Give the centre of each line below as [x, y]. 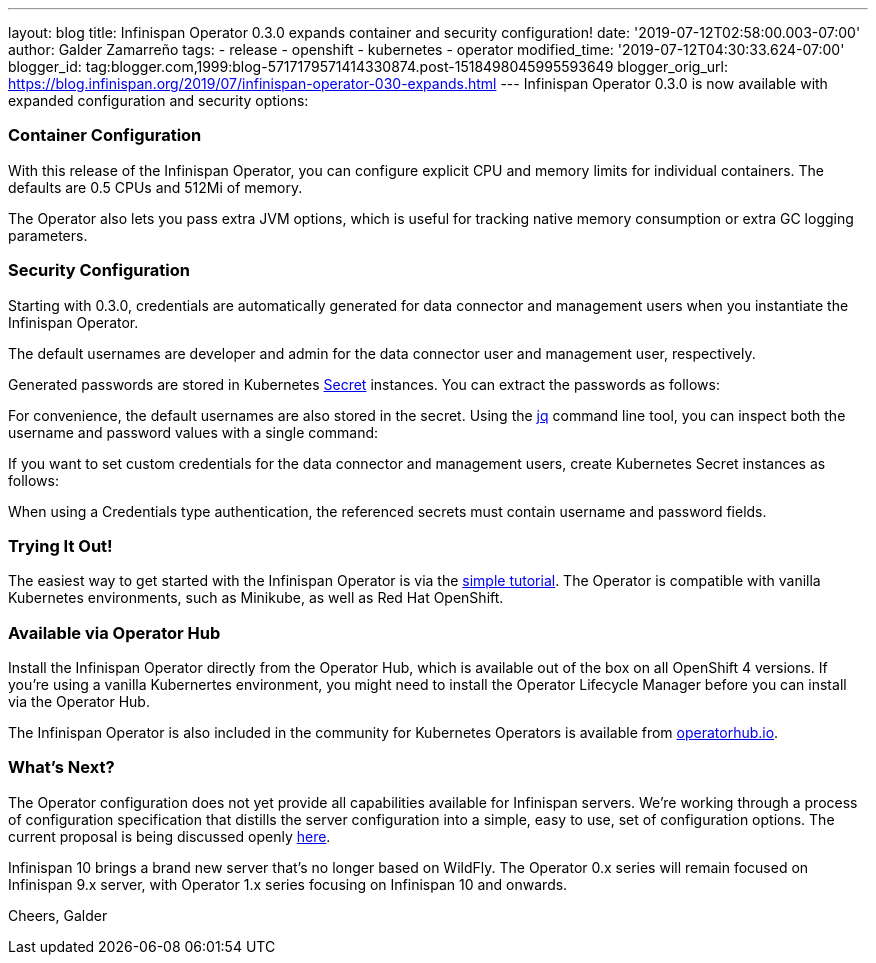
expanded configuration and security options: [158, 100]
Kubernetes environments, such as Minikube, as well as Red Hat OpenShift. [256, 598]
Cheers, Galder [58, 915]
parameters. [48, 235]
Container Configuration [105, 135]
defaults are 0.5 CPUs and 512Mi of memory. [155, 187]
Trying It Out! [60, 545]
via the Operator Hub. [79, 701]
